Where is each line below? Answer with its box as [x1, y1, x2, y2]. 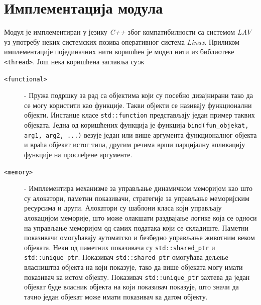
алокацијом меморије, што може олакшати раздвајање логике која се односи [24, 213, 257, 223]
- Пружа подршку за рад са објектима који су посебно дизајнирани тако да [24, 90, 253, 100]
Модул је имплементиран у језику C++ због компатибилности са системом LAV [4, 27, 252, 37]
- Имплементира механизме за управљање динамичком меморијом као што [24, 183, 252, 193]
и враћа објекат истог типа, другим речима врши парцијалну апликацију [24, 139, 245, 150]
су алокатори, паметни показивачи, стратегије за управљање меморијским [24, 192, 249, 203]
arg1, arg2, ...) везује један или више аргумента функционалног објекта [24, 129, 257, 140]
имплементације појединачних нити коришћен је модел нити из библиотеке [4, 46, 234, 57]
